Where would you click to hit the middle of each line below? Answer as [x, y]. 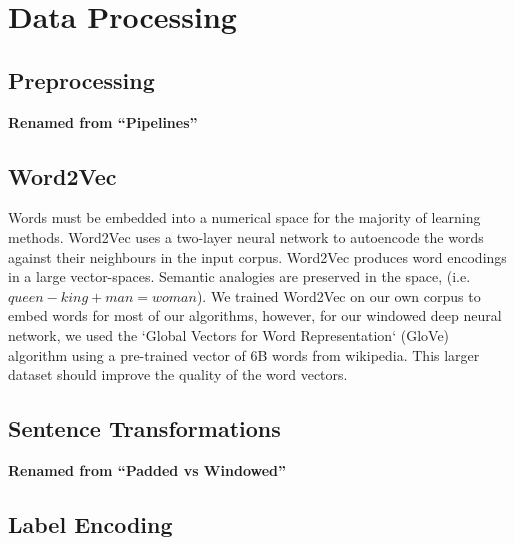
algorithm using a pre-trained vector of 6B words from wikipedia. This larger [244, 354]
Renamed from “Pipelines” [103, 121]
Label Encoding [90, 523]
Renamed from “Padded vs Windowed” [147, 469]
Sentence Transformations [144, 428]
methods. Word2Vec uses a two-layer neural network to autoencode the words [246, 236]
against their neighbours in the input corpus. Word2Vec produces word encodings [257, 256]
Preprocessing [81, 79]
